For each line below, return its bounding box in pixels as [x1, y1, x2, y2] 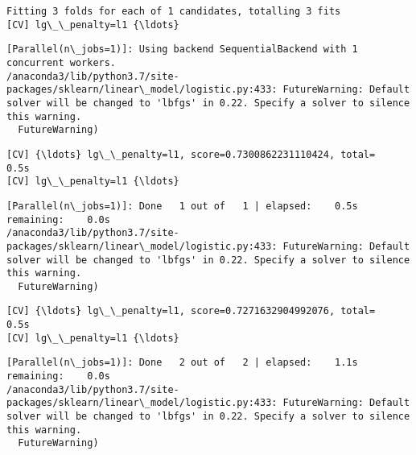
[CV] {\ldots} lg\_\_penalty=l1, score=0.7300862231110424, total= [6, 148, 376, 160]
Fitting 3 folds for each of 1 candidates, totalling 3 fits [6, 6, 341, 17]
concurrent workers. [6, 56, 117, 68]
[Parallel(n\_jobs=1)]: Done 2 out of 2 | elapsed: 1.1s [6, 357, 358, 369]
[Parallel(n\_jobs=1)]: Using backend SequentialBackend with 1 [6, 43, 358, 56]
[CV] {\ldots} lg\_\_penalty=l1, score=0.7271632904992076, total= [6, 305, 376, 317]
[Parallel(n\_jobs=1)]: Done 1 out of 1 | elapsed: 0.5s [6, 200, 358, 212]
